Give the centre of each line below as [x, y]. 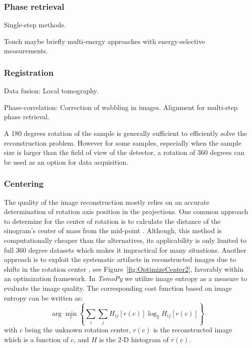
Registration [29, 72]
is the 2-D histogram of [134, 339]
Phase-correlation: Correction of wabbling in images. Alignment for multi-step [121, 107]
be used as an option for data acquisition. [66, 162]
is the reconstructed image [193, 330]
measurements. [26, 51]
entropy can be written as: [44, 297]
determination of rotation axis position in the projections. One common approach [126, 211]
